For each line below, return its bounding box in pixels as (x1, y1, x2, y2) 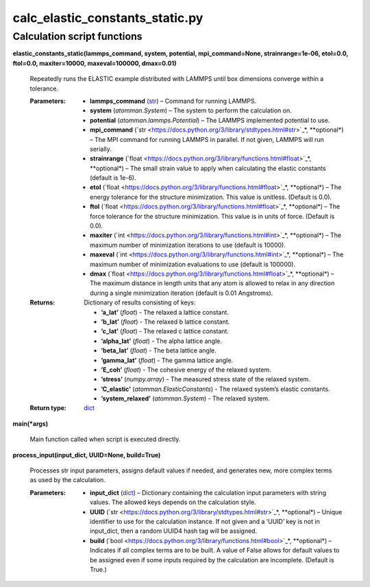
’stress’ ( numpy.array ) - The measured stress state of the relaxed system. (101, 375, 311, 383)
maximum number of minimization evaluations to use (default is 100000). (90, 260, 296, 268)
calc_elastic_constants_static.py (12, 10, 203, 25)
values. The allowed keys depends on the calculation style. (90, 498, 256, 507)
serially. (90, 145, 112, 153)
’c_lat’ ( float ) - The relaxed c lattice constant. (101, 327, 230, 335)
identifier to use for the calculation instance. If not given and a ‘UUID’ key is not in (90, 517, 320, 525)
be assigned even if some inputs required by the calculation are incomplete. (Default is (90, 555, 335, 564)
